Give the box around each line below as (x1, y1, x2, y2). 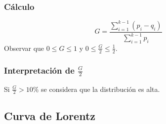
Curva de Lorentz (4, 108, 96, 123)
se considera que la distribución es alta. (41, 83, 160, 94)
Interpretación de (4, 64, 75, 76)
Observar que (4, 42, 44, 53)
